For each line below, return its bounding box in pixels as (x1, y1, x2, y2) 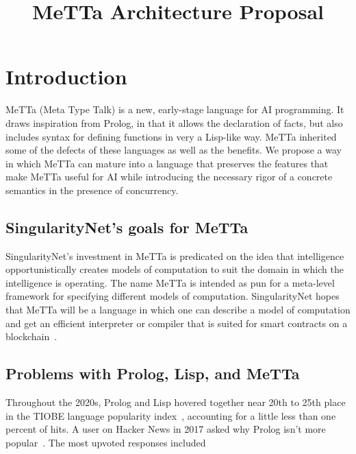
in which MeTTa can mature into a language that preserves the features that (5, 156, 329, 170)
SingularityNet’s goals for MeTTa (5, 216, 249, 237)
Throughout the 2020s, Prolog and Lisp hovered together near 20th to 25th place (5, 395, 346, 409)
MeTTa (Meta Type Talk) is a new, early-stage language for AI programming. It (5, 102, 344, 117)
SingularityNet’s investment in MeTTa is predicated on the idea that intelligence (5, 248, 344, 263)
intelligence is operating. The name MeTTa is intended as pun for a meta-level (5, 275, 335, 289)
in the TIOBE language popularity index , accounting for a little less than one (5, 408, 336, 422)
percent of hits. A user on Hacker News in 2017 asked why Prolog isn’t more (5, 422, 326, 436)
